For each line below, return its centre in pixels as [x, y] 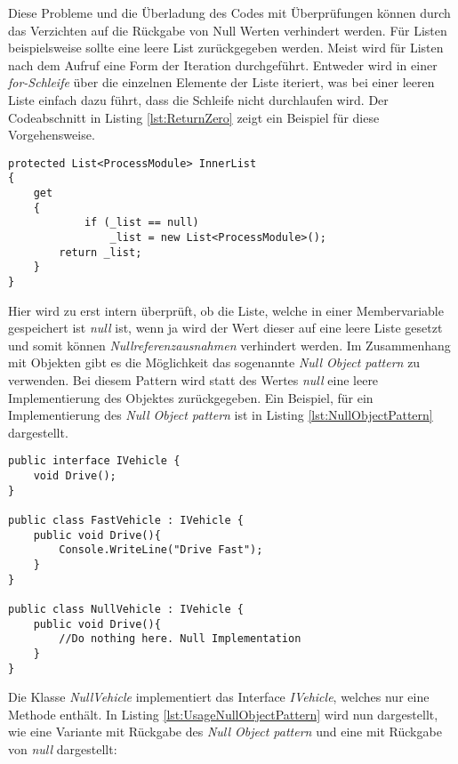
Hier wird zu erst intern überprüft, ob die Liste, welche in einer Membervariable [226, 310]
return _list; [100, 252]
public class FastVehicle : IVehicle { [126, 521]
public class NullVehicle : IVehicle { [126, 609]
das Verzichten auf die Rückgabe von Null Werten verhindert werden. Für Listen [228, 30]
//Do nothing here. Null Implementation [180, 639]
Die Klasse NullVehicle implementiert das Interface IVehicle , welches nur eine [219, 697]
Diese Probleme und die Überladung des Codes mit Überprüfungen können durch [229, 12]
